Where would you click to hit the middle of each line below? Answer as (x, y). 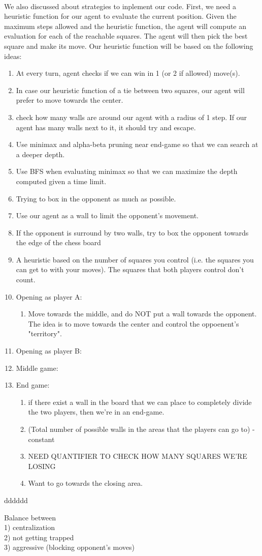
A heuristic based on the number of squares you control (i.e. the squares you (135, 259)
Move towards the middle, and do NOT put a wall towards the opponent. (142, 314)
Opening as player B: (49, 351)
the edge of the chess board (58, 242)
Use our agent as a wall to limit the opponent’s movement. (107, 215)
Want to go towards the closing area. (85, 483)
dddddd (16, 500)
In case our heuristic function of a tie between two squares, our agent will (130, 90)
